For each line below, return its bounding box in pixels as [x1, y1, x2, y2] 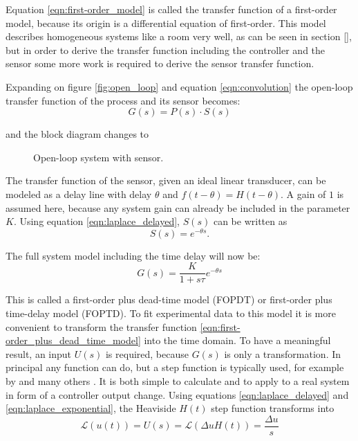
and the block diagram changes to [6, 127, 149, 141]
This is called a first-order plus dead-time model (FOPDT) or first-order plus [6, 292, 332, 307]
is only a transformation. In [224, 346, 341, 361]
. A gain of [281, 186, 326, 201]
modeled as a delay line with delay [6, 186, 152, 201]
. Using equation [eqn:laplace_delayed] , [13, 214, 180, 228]
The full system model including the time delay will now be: [6, 248, 261, 262]
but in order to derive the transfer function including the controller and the [6, 42, 326, 57]
